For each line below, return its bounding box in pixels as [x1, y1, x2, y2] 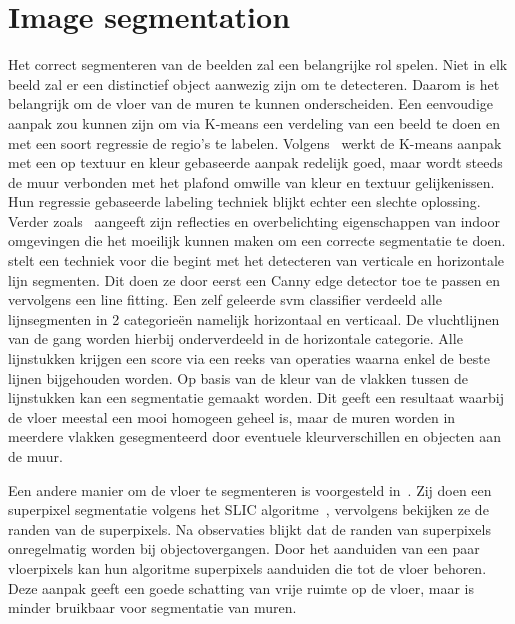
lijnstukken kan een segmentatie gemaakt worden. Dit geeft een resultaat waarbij [8, 387, 504, 408]
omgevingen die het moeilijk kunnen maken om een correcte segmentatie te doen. [8, 230, 506, 251]
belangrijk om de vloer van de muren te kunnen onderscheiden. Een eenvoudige [8, 93, 493, 114]
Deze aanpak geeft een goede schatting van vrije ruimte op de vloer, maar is [8, 577, 474, 598]
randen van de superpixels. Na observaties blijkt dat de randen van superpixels [8, 518, 491, 539]
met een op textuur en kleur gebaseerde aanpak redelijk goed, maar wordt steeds [8, 152, 503, 173]
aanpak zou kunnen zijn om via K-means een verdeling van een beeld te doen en [8, 112, 501, 133]
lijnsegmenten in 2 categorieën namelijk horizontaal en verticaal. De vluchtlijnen [8, 308, 500, 329]
